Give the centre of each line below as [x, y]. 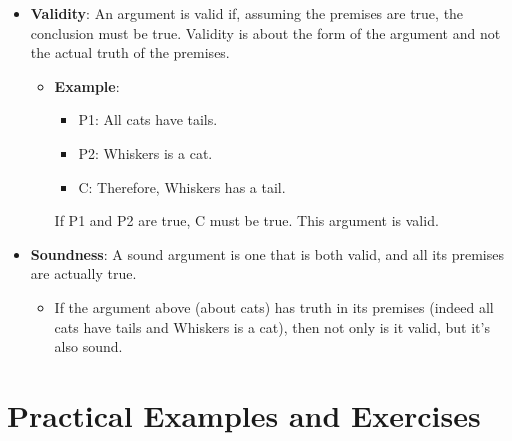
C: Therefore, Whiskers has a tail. [182, 186]
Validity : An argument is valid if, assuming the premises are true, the [247, 13]
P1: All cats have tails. [148, 119]
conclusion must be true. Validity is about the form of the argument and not [265, 32]
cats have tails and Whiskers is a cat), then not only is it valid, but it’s [272, 326]
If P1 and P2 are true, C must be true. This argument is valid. [246, 220]
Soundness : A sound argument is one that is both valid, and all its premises [267, 253]
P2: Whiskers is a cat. [145, 152]
